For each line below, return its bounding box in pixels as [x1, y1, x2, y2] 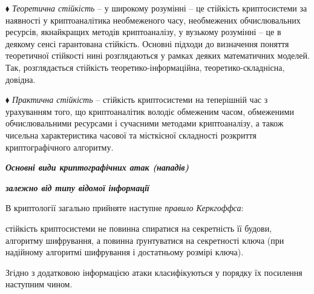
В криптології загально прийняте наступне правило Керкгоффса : [5, 201, 244, 214]
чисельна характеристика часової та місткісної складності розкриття [5, 128, 257, 141]
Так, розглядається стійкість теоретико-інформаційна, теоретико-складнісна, [5, 60, 285, 73]
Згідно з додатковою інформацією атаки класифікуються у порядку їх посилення [5, 266, 303, 278]
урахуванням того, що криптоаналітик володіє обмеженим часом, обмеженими [5, 105, 294, 117]
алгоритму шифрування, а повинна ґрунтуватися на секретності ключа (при [5, 234, 284, 246]
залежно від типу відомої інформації [5, 181, 149, 194]
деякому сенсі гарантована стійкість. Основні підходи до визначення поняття [5, 37, 289, 50]
